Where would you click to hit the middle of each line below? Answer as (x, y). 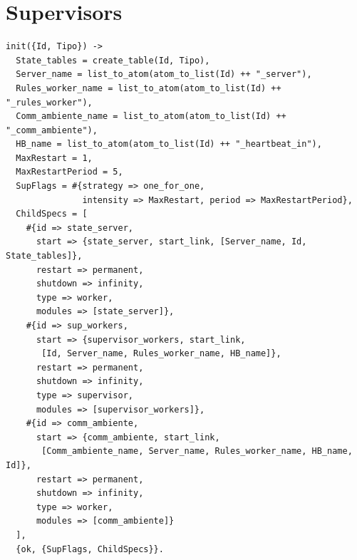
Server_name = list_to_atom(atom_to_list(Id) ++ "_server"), (164, 74)
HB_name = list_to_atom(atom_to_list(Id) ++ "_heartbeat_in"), (169, 144)
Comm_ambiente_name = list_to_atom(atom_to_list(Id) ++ (151, 116)
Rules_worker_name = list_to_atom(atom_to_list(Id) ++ (149, 88)
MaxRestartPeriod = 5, (69, 172)
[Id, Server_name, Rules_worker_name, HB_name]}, (161, 354)
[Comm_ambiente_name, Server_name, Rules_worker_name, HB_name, (197, 451)
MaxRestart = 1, (54, 158)
